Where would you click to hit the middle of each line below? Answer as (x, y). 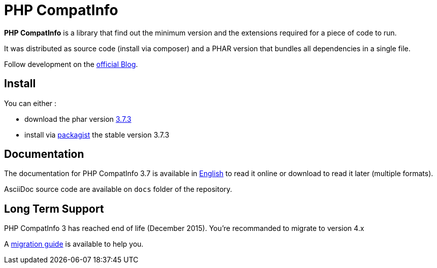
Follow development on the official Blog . (71, 64)
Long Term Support (54, 209)
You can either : (30, 103)
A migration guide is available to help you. (74, 244)
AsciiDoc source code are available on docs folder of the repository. (118, 189)
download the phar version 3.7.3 (78, 119)
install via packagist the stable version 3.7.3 (97, 135)
